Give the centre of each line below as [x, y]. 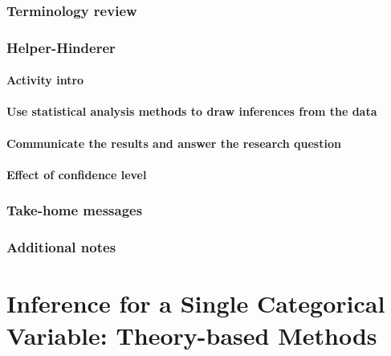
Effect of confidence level [77, 174]
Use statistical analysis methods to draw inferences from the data [192, 111]
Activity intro [45, 80]
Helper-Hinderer [61, 47]
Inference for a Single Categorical [196, 303]
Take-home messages [75, 210]
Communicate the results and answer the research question [174, 143]
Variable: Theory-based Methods [192, 335]
